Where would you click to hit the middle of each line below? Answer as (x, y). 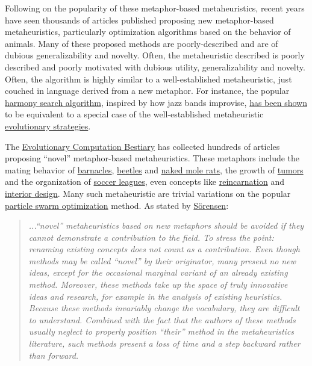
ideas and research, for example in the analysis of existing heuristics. (155, 296)
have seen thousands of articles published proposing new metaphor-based (139, 20)
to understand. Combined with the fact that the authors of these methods (162, 319)
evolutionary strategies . (48, 126)
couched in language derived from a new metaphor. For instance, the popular (147, 91)
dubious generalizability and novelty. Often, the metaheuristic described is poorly (155, 55)
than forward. (54, 355)
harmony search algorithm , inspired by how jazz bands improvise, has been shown (156, 102)
